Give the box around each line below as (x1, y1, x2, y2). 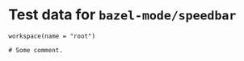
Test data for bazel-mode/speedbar (8, 6, 237, 24)
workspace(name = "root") (8, 32, 95, 40)
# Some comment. (8, 46, 63, 54)
